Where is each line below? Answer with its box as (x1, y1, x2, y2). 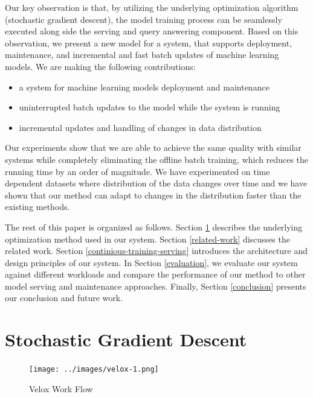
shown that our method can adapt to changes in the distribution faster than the (5, 188, 302, 201)
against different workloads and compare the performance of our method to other (5, 268, 306, 281)
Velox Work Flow (29, 382, 93, 395)
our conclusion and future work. (5, 291, 123, 304)
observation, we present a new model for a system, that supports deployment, (5, 36, 292, 49)
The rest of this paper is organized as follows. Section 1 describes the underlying (5, 220, 303, 233)
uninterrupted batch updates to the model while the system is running (19, 101, 280, 113)
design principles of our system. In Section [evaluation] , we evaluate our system (5, 256, 298, 268)
